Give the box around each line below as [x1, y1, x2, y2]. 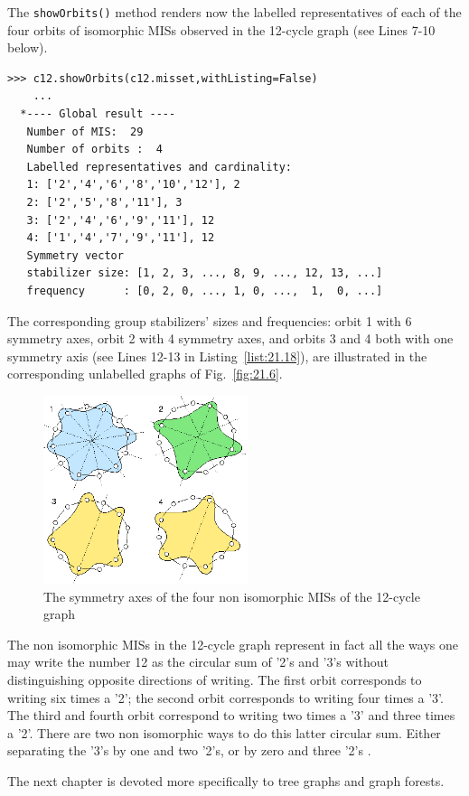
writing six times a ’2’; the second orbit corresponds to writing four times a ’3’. [7, 688, 444, 707]
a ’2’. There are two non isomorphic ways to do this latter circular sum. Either [7, 723, 441, 742]
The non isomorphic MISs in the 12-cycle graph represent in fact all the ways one [7, 634, 458, 653]
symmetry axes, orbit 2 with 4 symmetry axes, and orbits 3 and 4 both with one [7, 329, 454, 348]
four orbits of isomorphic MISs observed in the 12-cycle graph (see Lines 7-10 [7, 20, 436, 39]
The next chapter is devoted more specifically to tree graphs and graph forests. [7, 771, 445, 790]
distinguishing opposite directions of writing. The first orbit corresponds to [7, 670, 422, 688]
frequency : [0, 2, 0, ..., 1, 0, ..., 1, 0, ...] [26, 284, 383, 297]
